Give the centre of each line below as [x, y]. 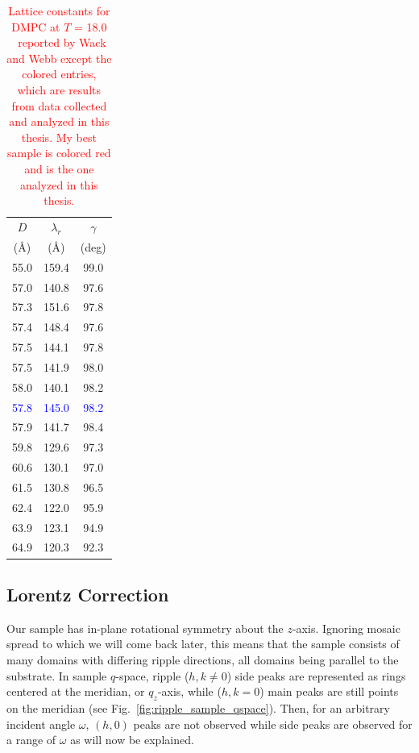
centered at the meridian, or [76, 691]
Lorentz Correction [88, 594]
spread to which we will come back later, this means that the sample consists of [203, 644]
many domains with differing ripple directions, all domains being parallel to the [203, 659]
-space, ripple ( [152, 675]
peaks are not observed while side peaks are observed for [273, 724]
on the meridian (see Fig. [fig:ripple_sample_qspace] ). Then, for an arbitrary [198, 707]
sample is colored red [59, 153]
